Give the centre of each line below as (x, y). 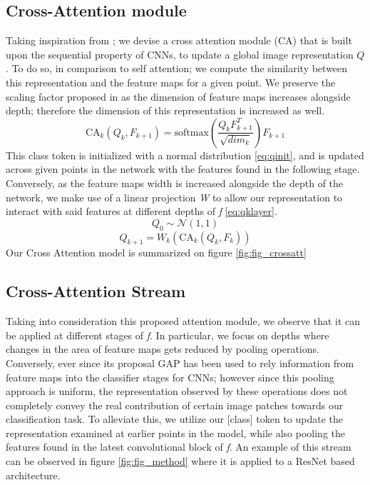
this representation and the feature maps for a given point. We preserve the (171, 82)
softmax (191, 132)
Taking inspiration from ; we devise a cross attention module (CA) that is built (179, 40)
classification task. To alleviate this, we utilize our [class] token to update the (175, 419)
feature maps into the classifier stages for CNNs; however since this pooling (170, 377)
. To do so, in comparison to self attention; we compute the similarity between (177, 68)
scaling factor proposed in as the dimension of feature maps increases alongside (178, 96)
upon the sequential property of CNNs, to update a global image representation (180, 54)
